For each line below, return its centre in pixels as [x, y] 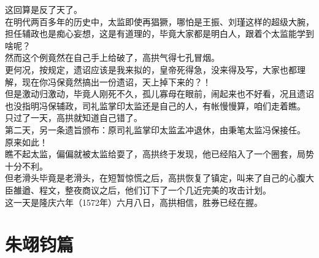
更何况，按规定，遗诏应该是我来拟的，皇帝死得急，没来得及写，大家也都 [151, 69]
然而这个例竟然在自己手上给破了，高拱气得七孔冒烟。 [112, 57]
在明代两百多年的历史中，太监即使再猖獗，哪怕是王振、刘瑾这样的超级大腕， [159, 21]
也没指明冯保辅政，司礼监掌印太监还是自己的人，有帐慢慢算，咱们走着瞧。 [155, 105]
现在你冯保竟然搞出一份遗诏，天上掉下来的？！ [116, 81]
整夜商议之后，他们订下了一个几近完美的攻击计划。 [168, 190]
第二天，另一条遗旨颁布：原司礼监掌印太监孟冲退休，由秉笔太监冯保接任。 [155, 129]
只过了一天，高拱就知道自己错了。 [74, 118]
